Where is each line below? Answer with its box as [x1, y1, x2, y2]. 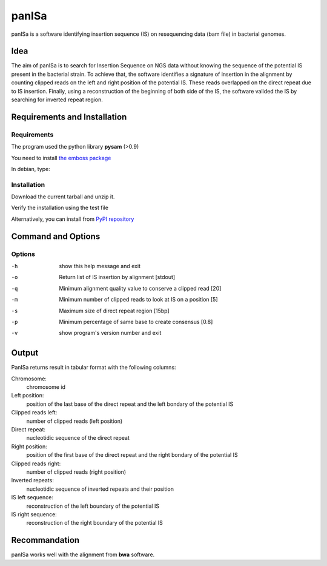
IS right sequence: [11, 510, 57, 518]
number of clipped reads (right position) [26, 468, 127, 476]
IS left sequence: [11, 494, 54, 501]
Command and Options [11, 231, 101, 241]
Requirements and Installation [11, 112, 127, 122]
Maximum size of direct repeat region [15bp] [59, 307, 170, 314]
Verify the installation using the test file [11, 204, 109, 212]
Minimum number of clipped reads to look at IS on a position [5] [59, 296, 218, 303]
